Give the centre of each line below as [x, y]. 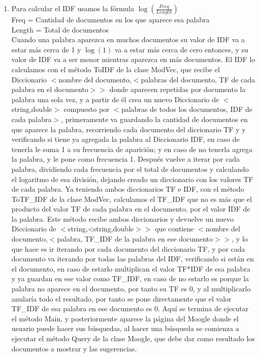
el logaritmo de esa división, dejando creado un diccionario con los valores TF [132, 179]
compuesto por [87, 109]
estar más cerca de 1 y [46, 49]
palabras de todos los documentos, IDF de [187, 109]
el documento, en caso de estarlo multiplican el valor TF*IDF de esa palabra [131, 268]
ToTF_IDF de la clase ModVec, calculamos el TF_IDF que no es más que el [132, 199]
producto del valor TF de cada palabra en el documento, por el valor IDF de [131, 209]
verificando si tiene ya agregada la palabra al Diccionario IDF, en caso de [125, 139]
